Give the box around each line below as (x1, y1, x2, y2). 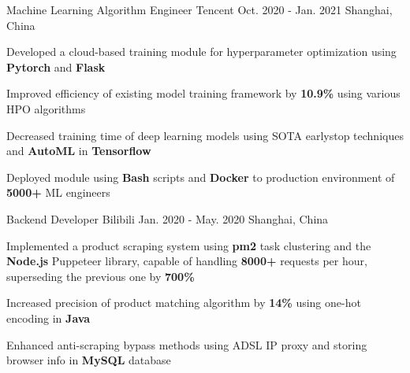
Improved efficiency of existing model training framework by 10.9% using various (6, 85, 401, 102)
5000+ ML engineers (6, 184, 110, 201)
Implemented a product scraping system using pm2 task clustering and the (6, 237, 371, 253)
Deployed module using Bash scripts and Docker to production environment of (6, 168, 395, 185)
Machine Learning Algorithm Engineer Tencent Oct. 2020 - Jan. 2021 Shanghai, (6, 2, 393, 17)
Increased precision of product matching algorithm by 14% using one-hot (6, 294, 361, 311)
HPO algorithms (6, 100, 86, 116)
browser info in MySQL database (6, 352, 171, 368)
